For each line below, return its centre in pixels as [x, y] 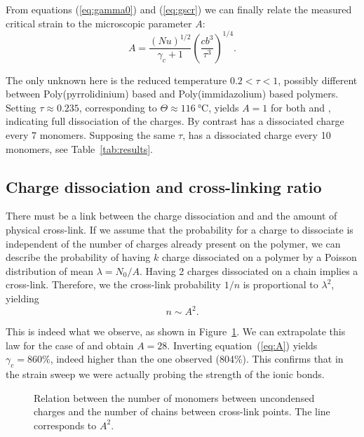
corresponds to [65, 425]
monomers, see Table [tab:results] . [80, 148]
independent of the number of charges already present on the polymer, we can [173, 243]
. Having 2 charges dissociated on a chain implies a [249, 270]
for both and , [301, 107]
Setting [21, 107]
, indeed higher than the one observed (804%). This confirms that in [197, 359]
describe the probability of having [78, 257]
